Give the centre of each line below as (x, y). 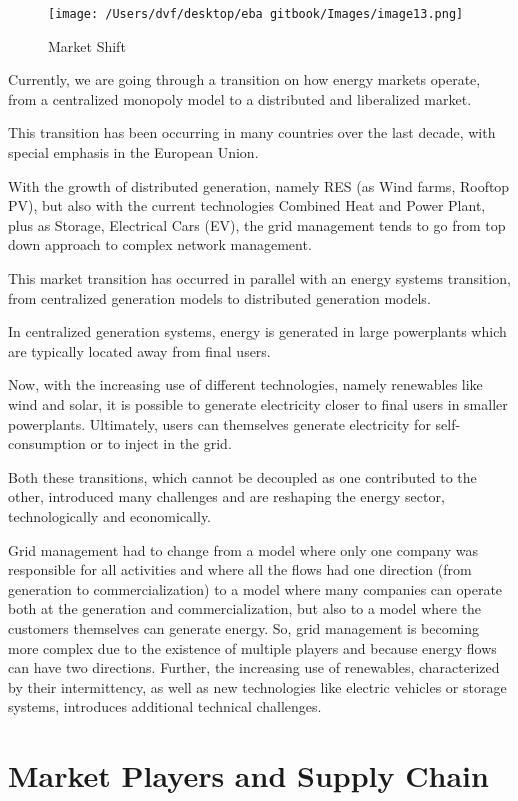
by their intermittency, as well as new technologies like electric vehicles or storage (257, 686)
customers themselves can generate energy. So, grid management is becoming (244, 627)
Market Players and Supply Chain (248, 775)
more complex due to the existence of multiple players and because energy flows (252, 647)
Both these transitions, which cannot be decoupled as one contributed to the (242, 476)
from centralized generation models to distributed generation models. (219, 297)
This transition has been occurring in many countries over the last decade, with (252, 132)
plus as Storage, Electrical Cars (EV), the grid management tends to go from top (257, 224)
